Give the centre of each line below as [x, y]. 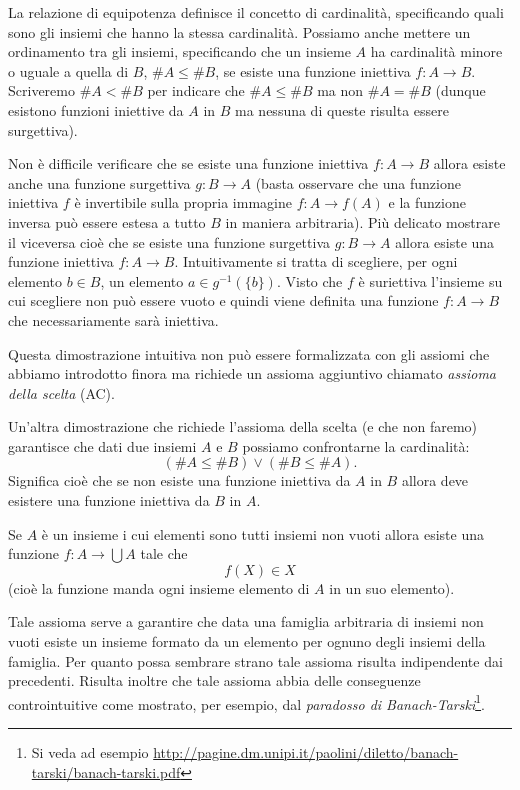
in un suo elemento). [392, 587]
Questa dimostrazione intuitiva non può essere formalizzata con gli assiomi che [249, 353]
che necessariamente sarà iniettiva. [113, 319]
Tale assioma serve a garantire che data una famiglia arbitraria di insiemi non [246, 621]
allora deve [435, 480]
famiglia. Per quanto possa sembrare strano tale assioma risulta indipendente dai [255, 660]
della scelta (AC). [61, 392]
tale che [164, 553]
